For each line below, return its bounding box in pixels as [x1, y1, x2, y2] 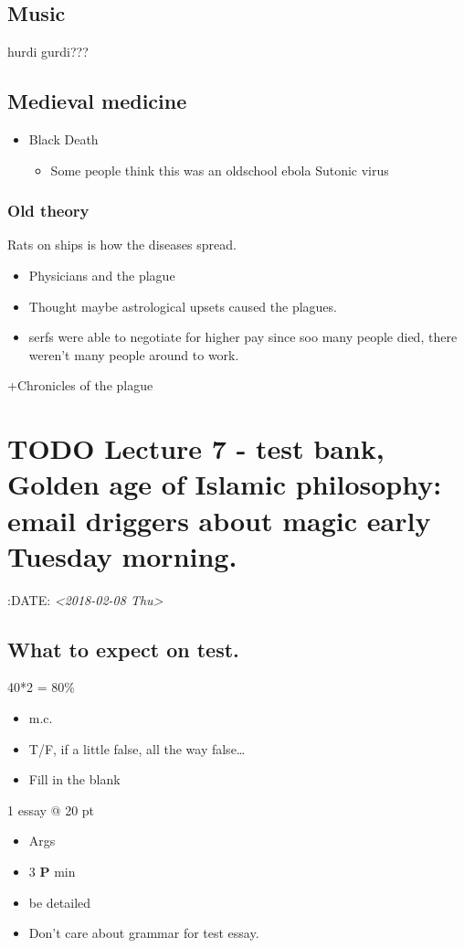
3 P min [28, 862, 76, 881]
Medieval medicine [7, 87, 187, 115]
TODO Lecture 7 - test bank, [7, 430, 385, 467]
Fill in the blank [28, 770, 121, 789]
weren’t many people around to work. [28, 345, 239, 364]
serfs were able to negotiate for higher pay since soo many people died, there [28, 327, 458, 346]
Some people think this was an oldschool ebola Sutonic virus [50, 160, 389, 179]
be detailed [28, 892, 91, 911]
